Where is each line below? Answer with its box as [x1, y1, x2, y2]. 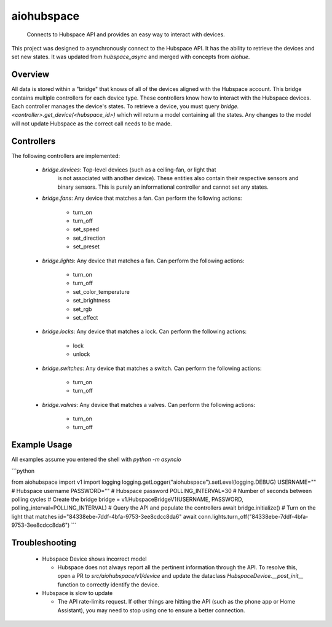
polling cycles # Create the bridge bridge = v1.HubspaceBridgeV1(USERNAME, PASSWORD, [11, 495, 243, 503]
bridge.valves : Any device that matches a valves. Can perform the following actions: [42, 401, 256, 408]
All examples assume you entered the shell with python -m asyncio [11, 455, 181, 463]
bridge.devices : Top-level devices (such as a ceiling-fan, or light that [42, 166, 216, 173]
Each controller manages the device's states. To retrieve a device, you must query [11, 103, 219, 110]
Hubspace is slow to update [42, 590, 113, 597]
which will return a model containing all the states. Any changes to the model [117, 111, 312, 119]
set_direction [73, 234, 106, 242]
